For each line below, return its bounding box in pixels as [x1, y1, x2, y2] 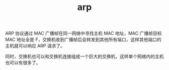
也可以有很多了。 [5, 59, 41, 66]
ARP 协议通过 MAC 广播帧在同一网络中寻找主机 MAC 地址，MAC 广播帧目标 [5, 30, 162, 36]
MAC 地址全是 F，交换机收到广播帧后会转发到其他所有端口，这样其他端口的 [5, 36, 162, 42]
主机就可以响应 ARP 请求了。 [5, 43, 65, 49]
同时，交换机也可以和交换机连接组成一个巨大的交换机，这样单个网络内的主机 [5, 53, 164, 59]
